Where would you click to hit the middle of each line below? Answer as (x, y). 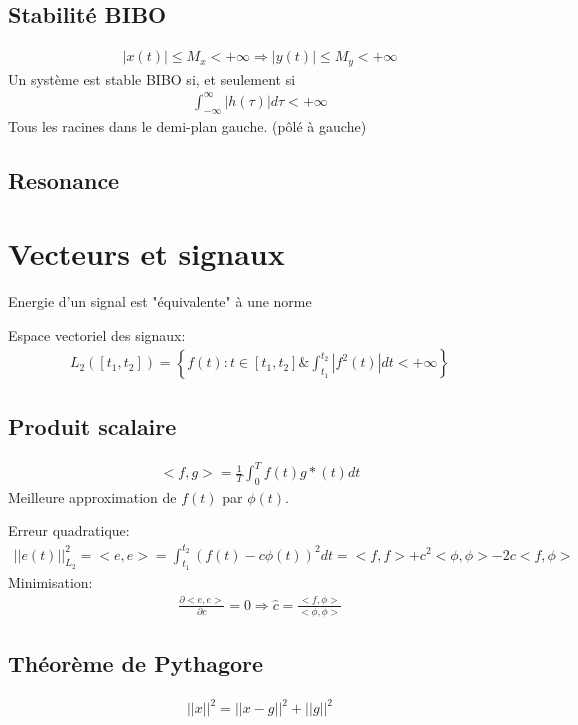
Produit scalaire (92, 425)
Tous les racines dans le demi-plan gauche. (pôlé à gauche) (187, 125)
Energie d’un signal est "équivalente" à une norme (160, 301)
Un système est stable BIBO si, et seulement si (152, 78)
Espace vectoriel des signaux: (97, 334)
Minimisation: (50, 581)
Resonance (64, 179)
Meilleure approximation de (92, 496)
